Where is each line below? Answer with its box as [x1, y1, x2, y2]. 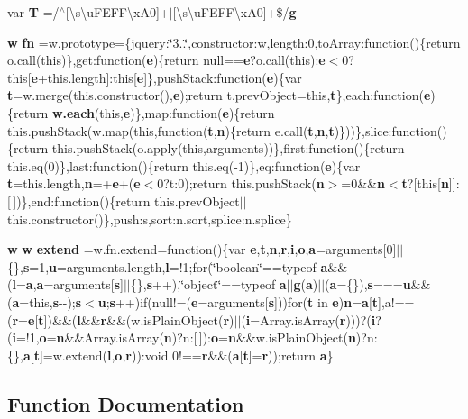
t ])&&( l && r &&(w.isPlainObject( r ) [38, 310, 234, 329]
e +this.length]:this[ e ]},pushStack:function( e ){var [31, 68, 302, 87]
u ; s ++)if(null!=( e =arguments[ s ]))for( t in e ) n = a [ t [97, 292, 379, 311]
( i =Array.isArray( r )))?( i [241, 310, 376, 329]
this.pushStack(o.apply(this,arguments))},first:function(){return [51, 139, 405, 158]
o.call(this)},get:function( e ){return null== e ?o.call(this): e [7, 50, 326, 69]
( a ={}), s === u [325, 275, 411, 294]
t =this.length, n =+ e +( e [7, 174, 141, 193]
